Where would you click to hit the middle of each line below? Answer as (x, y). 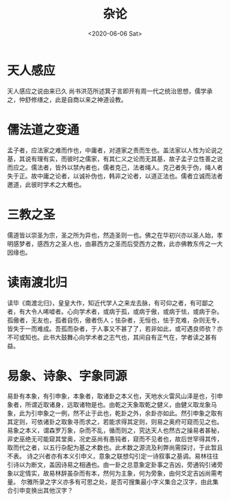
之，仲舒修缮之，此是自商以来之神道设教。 (67, 100)
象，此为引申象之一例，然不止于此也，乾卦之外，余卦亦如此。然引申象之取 (112, 413)
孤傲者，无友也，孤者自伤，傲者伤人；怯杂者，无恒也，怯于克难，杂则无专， (115, 320)
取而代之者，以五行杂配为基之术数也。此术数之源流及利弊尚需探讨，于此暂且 (115, 447)
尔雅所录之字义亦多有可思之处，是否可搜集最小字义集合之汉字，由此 (116, 482)
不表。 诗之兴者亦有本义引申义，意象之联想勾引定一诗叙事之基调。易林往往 (113, 456)
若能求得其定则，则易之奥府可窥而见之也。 (163, 422)
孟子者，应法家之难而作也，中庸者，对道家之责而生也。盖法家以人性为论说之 (115, 150)
